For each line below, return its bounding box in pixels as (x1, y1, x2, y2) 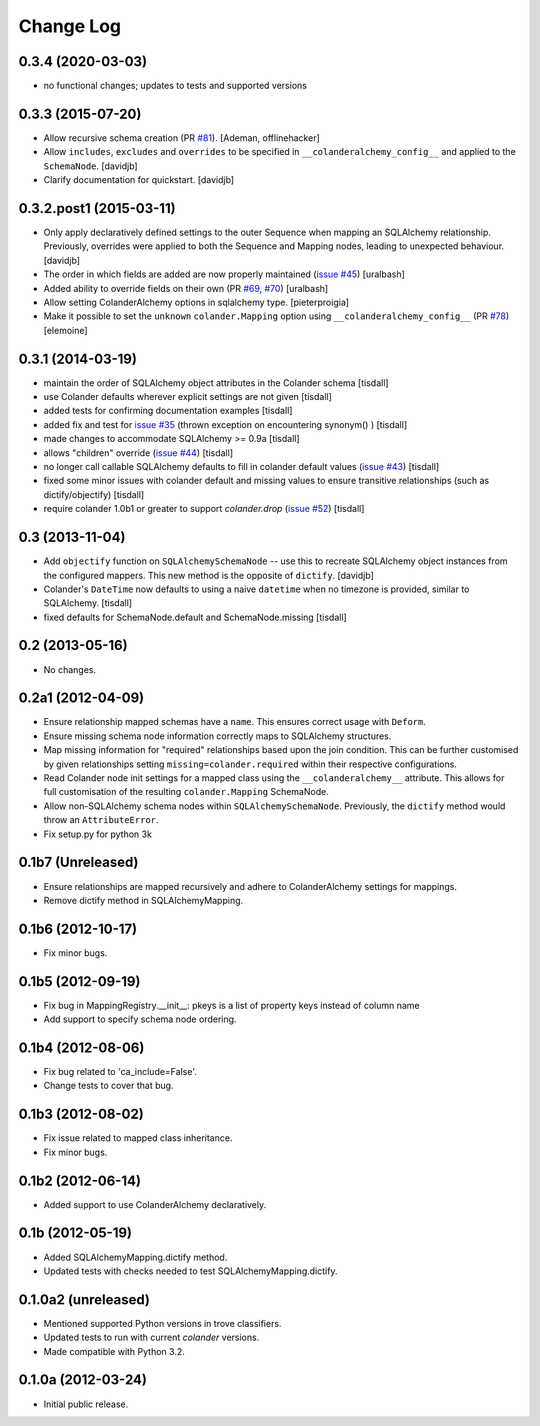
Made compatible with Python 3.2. (43, 1345, 185, 1357)
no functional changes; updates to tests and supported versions (43, 80, 307, 92)
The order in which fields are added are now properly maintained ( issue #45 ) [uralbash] (43, 268, 405, 280)
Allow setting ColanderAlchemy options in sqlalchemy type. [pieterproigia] (43, 296, 350, 308)
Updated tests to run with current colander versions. (43, 1331, 260, 1344)
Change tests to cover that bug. (43, 1080, 174, 1092)
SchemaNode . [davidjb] (43, 160, 139, 172)
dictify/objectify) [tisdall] (43, 488, 145, 500)
